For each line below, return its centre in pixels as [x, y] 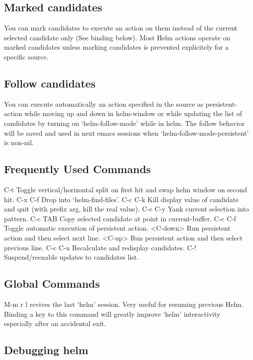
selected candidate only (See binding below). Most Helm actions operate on [117, 37]
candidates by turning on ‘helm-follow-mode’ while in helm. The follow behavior [124, 123]
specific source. [26, 56]
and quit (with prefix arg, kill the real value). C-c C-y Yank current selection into [126, 209]
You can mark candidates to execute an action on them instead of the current [121, 28]
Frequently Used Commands [77, 169]
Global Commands [52, 284]
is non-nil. [19, 142]
